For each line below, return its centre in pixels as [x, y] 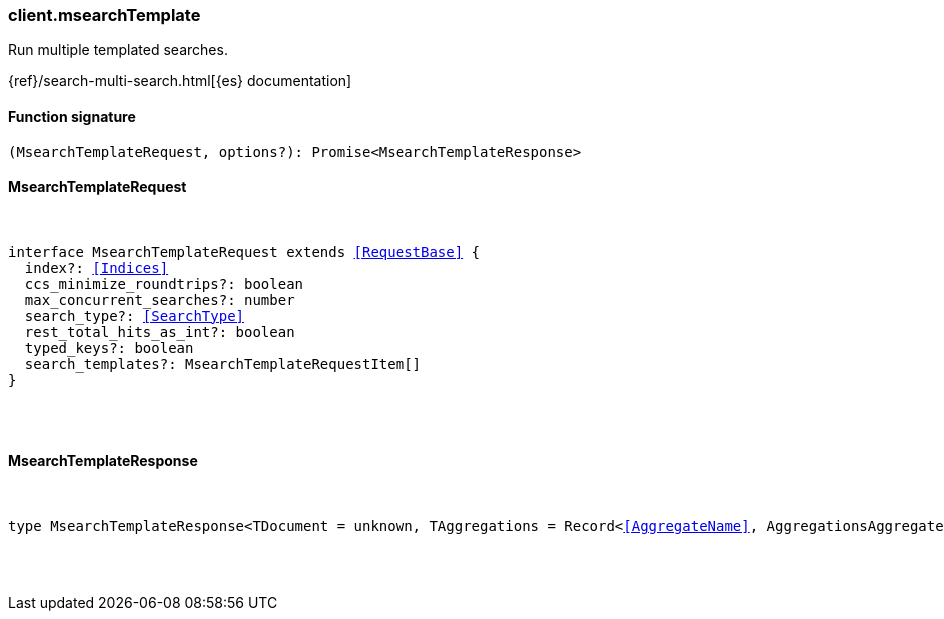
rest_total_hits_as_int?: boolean [159, 331]
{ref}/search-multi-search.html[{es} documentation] [180, 81]
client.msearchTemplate [104, 15]
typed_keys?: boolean [109, 347]
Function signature [72, 116]
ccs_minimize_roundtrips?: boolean [164, 283]
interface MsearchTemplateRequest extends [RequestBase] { [244, 251]
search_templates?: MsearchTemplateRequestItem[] [223, 363]
